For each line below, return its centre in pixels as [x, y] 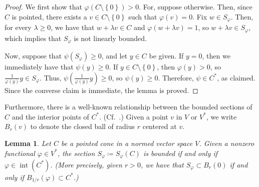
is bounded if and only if [180, 153]
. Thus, [51, 77]
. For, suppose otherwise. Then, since [196, 6]
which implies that [33, 38]
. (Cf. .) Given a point [134, 116]
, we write [221, 116]
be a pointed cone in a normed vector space [127, 143]
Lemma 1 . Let [28, 143]
